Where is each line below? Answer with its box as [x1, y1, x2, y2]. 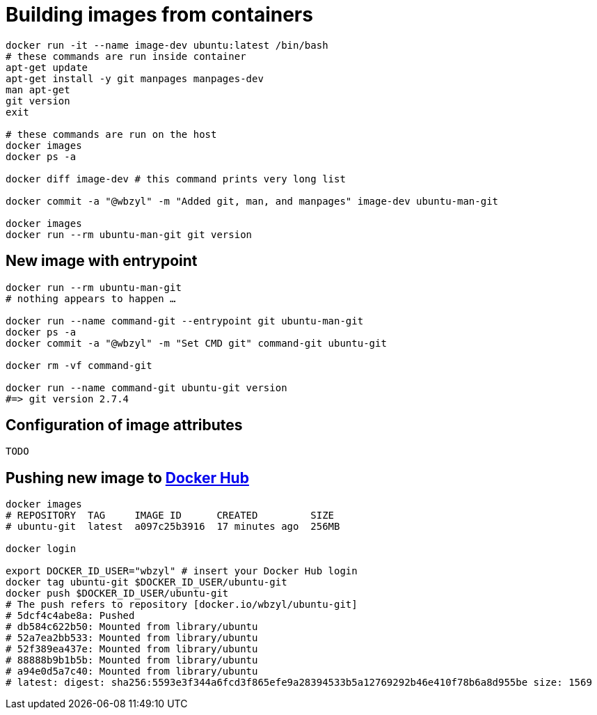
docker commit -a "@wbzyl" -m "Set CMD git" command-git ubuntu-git [6, 337, 387, 349]
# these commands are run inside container [6, 50, 246, 62]
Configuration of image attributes [6, 416, 243, 434]
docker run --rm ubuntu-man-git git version [6, 228, 253, 240]
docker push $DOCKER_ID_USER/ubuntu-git [6, 588, 229, 599]
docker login [6, 543, 77, 555]
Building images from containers [6, 3, 313, 26]
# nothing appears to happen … [6, 292, 176, 304]
